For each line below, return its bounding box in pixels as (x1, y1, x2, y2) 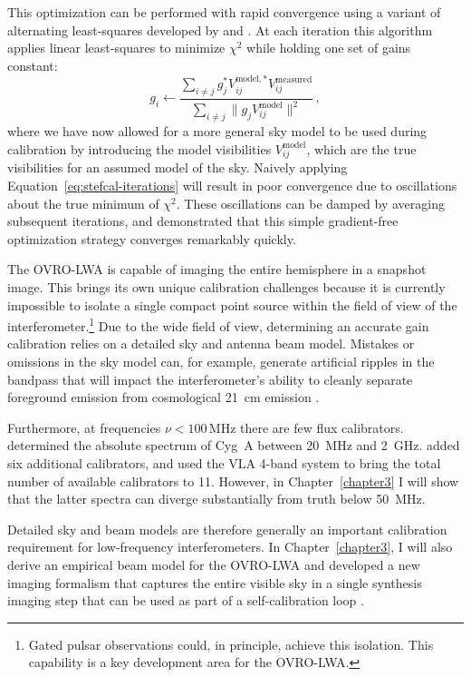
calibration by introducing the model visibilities (7, 139, 272, 158)
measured (275, 74, 312, 84)
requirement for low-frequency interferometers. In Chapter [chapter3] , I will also (7, 537, 453, 556)
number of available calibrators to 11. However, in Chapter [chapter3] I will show (7, 471, 459, 490)
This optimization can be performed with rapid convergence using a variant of (7, 3, 441, 21)
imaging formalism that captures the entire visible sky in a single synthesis (7, 573, 422, 592)
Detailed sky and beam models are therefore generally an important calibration (7, 519, 447, 538)
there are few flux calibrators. (240, 417, 404, 437)
